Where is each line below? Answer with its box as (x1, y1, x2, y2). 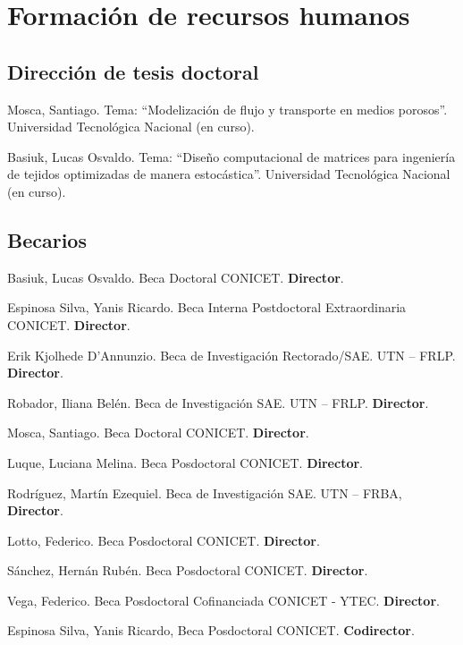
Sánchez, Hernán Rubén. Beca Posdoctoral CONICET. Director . (7, 561, 368, 580)
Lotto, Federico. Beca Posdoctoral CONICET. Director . (7, 530, 320, 549)
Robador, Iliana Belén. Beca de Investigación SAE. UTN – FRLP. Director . (7, 393, 429, 412)
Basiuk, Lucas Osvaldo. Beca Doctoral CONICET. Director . (7, 267, 344, 286)
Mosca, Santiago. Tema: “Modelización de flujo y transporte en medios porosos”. (7, 99, 448, 118)
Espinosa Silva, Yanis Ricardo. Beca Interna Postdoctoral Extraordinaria (7, 298, 407, 317)
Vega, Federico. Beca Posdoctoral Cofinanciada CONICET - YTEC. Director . (7, 590, 440, 609)
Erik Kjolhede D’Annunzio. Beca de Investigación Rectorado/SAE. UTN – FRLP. (7, 345, 456, 364)
